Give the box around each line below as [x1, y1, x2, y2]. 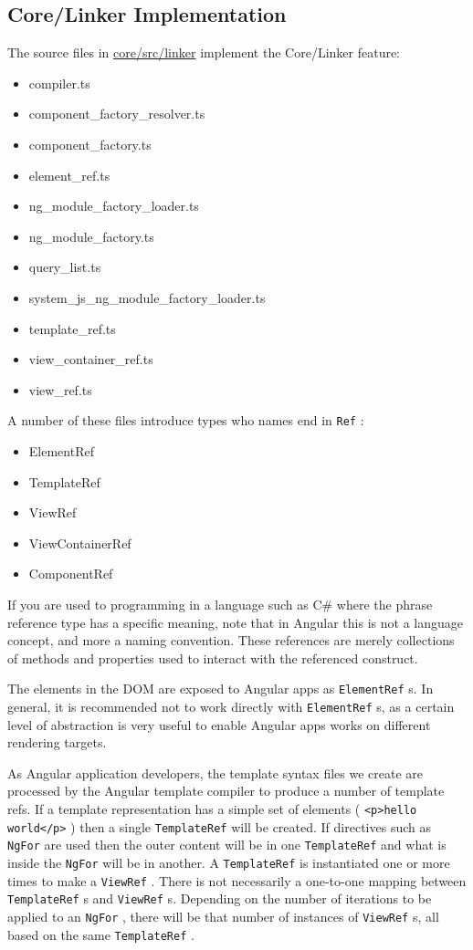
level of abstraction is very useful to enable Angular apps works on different [7, 715, 431, 734]
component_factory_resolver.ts [28, 104, 205, 123]
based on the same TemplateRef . [7, 924, 194, 944]
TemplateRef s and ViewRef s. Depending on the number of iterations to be [7, 889, 432, 908]
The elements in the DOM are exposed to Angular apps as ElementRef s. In [7, 679, 434, 698]
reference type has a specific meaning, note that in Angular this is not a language [7, 612, 463, 632]
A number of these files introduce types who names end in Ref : [7, 411, 364, 430]
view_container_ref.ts [28, 350, 153, 369]
